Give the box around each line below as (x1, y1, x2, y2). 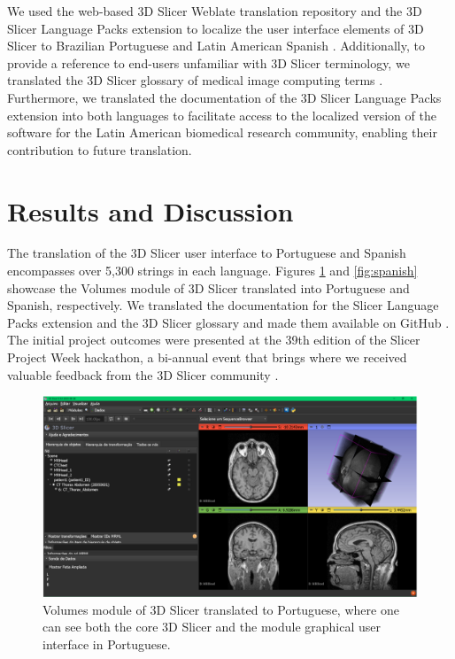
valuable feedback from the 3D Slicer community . (7, 365, 279, 384)
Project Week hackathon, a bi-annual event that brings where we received (7, 348, 407, 367)
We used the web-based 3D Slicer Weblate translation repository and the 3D (7, 2, 422, 19)
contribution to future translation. (7, 140, 192, 159)
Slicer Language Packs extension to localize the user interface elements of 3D (7, 19, 424, 37)
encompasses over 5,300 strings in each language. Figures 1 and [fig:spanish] (7, 261, 418, 280)
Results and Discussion (7, 192, 294, 229)
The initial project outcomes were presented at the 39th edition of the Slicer (7, 330, 420, 349)
